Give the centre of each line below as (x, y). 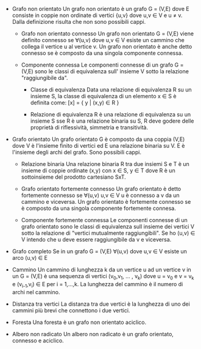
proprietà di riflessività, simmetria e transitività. (89, 127)
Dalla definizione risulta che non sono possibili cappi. (79, 22)
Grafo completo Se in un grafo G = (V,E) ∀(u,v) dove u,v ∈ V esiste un (100, 251)
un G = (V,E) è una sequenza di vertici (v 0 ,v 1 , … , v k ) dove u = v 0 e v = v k (103, 277)
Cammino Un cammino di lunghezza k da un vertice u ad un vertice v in (102, 270)
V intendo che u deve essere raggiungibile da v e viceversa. (96, 239)
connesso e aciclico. (38, 340)
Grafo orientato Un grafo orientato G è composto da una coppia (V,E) (98, 139)
